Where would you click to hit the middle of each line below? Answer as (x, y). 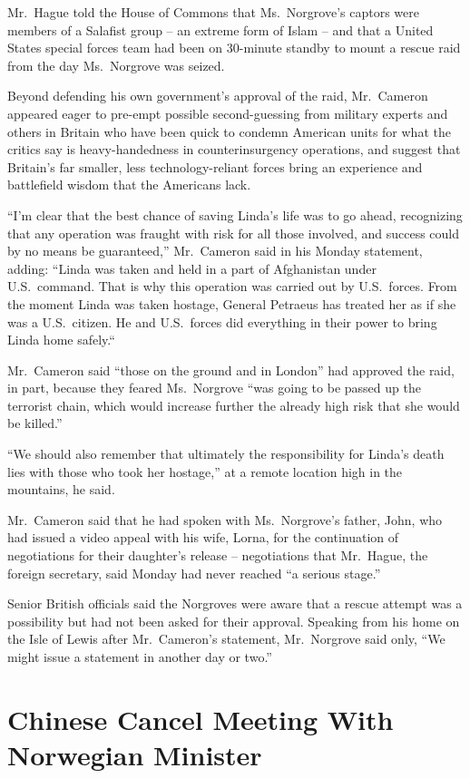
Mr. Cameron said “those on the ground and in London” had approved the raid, (231, 370)
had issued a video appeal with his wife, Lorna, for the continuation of (203, 537)
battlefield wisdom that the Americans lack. (129, 185)
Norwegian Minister (135, 754)
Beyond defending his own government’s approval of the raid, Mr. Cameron (218, 96)
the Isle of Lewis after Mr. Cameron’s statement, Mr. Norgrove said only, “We (226, 639)
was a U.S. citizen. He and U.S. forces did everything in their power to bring (222, 321)
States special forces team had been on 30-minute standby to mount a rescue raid (234, 48)
